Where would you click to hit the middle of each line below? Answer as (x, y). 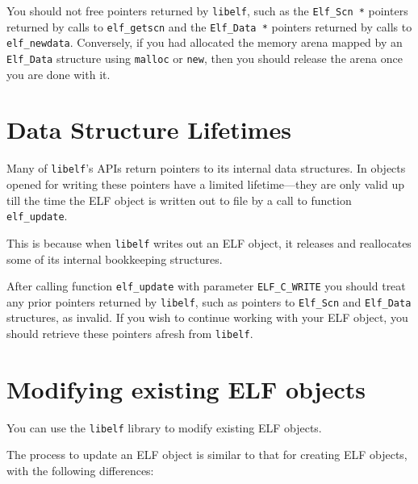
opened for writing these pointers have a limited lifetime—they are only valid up (206, 184)
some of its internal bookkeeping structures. (115, 259)
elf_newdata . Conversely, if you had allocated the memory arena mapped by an (205, 42)
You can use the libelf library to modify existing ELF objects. (164, 427)
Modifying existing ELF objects (186, 388)
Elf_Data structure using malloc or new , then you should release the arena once (205, 58)
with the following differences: (80, 471)
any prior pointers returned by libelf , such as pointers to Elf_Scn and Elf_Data (209, 301)
